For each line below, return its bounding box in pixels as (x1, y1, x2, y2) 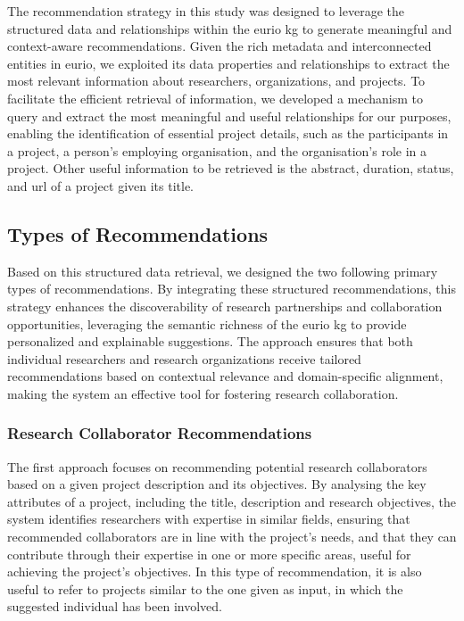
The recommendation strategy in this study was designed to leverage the (7, 2, 404, 20)
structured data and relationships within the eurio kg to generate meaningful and (7, 19, 452, 37)
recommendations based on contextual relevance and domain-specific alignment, (7, 367, 443, 385)
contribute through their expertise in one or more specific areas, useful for (7, 544, 411, 563)
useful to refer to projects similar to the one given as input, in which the (7, 579, 403, 598)
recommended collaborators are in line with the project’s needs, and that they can (7, 527, 457, 546)
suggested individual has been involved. (7, 597, 222, 616)
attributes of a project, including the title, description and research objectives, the (7, 492, 456, 510)
